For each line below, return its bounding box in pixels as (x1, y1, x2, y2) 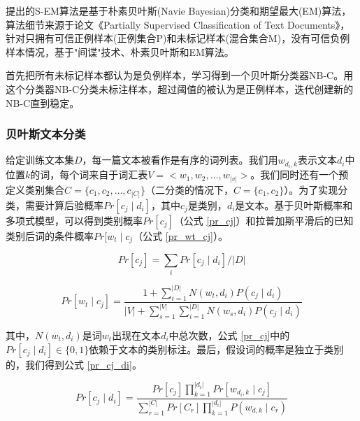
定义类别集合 (6, 182, 64, 197)
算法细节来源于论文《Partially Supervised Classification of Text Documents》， (6, 17, 350, 31)
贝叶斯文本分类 (6, 125, 86, 143)
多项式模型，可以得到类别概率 (6, 213, 143, 227)
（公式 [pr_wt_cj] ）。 (133, 228, 228, 243)
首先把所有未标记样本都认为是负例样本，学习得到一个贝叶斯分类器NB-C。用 (6, 68, 354, 83)
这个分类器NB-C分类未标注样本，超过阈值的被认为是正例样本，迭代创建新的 (6, 81, 354, 96)
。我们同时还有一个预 (250, 167, 349, 182)
